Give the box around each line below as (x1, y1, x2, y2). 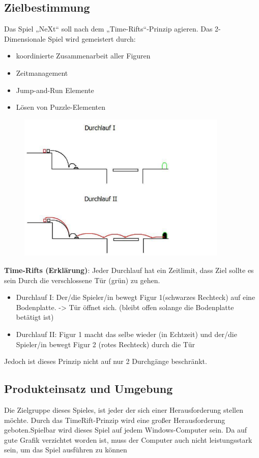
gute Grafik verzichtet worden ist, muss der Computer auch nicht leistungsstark (4, 434, 252, 445)
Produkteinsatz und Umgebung (4, 381, 173, 396)
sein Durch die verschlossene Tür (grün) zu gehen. (4, 274, 160, 285)
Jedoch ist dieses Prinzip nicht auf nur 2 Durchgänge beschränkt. (4, 356, 207, 367)
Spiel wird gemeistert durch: (48, 33, 136, 44)
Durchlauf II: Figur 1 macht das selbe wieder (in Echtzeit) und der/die (16, 329, 237, 340)
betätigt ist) (16, 312, 54, 322)
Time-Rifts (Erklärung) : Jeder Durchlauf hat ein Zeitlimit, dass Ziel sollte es (4, 265, 254, 276)
